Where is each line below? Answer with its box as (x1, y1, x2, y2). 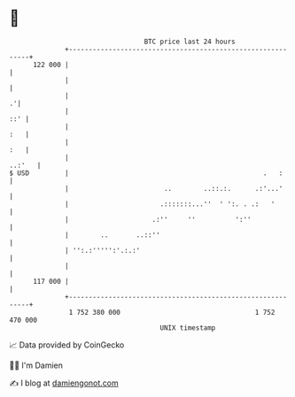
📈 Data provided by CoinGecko (9, 340, 125, 350)
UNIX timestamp (159, 323, 216, 332)
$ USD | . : (9, 168, 283, 178)
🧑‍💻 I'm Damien (9, 360, 64, 370)
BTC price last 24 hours (144, 37, 237, 46)
